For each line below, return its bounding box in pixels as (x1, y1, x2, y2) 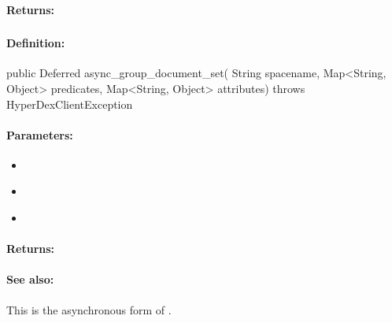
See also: (6, 271, 54, 288)
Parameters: (6, 126, 73, 143)
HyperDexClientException (6, 95, 133, 112)
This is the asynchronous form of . (6, 301, 172, 317)
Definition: (6, 35, 65, 51)
